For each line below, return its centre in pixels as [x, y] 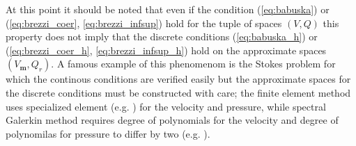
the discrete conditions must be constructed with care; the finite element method [178, 92]
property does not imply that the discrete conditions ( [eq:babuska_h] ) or [162, 36]
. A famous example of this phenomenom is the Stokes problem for [193, 64]
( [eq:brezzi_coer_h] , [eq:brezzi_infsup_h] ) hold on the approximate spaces [166, 50]
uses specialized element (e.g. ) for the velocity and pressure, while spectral [166, 106]
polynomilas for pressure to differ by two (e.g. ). [108, 133]
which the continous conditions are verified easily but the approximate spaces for [178, 79]
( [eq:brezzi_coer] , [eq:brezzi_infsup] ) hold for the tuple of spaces [144, 23]
